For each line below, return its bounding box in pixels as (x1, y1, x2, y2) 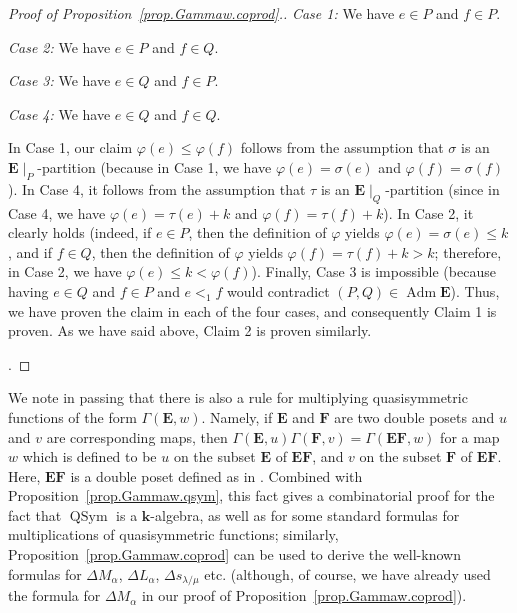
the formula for (8, 585, 101, 606)
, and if (8, 241, 52, 262)
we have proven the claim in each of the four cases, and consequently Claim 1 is (8, 300, 497, 321)
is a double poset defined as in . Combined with (70, 465, 363, 486)
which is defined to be (22, 446, 157, 467)
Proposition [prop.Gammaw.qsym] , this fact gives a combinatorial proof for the (8, 485, 495, 506)
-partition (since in (385, 178, 500, 199)
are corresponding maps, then (46, 426, 228, 447)
